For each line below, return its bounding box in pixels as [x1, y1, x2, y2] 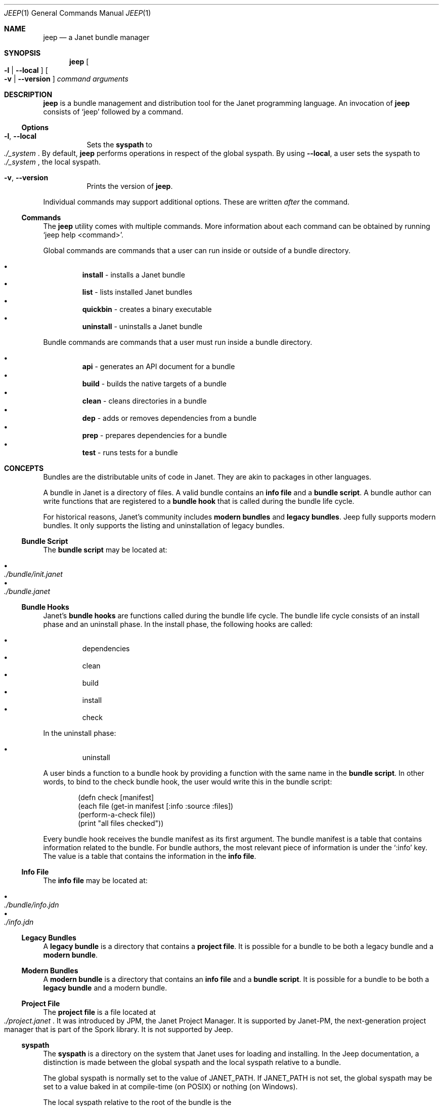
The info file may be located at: [43, 876, 148, 885]
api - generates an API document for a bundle [82, 362, 235, 371]
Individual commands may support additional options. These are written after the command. [43, 197, 350, 206]
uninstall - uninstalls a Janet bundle [82, 322, 202, 331]
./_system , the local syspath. [4, 157, 101, 166]
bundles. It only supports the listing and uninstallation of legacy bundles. [43, 521, 285, 530]
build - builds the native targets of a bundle [82, 379, 227, 388]
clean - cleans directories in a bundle [82, 397, 207, 405]
